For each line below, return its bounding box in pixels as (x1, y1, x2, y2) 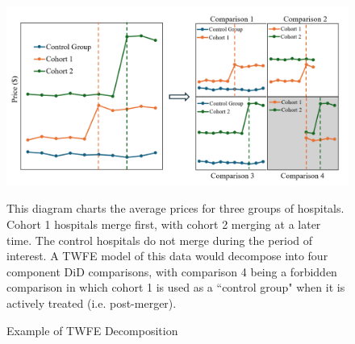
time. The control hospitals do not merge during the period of (6, 231, 313, 248)
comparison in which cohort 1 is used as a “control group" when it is (6, 279, 345, 296)
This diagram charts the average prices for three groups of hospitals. (6, 200, 345, 217)
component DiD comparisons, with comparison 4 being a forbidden (6, 263, 337, 280)
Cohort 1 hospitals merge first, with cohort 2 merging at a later (6, 215, 321, 232)
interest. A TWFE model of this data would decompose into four (6, 247, 328, 264)
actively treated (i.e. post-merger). (6, 294, 177, 311)
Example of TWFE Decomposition (6, 321, 178, 338)
